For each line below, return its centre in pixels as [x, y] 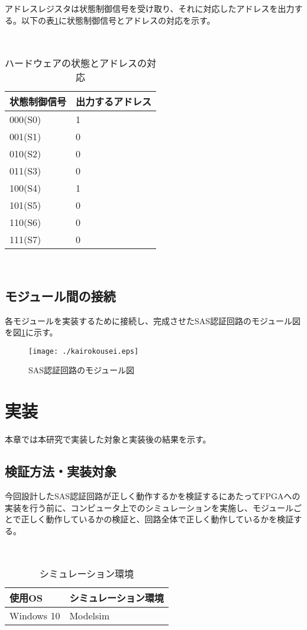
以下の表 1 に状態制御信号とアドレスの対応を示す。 [118, 20]
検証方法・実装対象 [61, 471]
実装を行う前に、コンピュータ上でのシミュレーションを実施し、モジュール [149, 507]
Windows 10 [35, 615]
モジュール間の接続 [60, 295]
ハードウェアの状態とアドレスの [76, 63]
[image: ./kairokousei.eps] [84, 351]
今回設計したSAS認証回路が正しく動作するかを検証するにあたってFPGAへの [153, 495]
